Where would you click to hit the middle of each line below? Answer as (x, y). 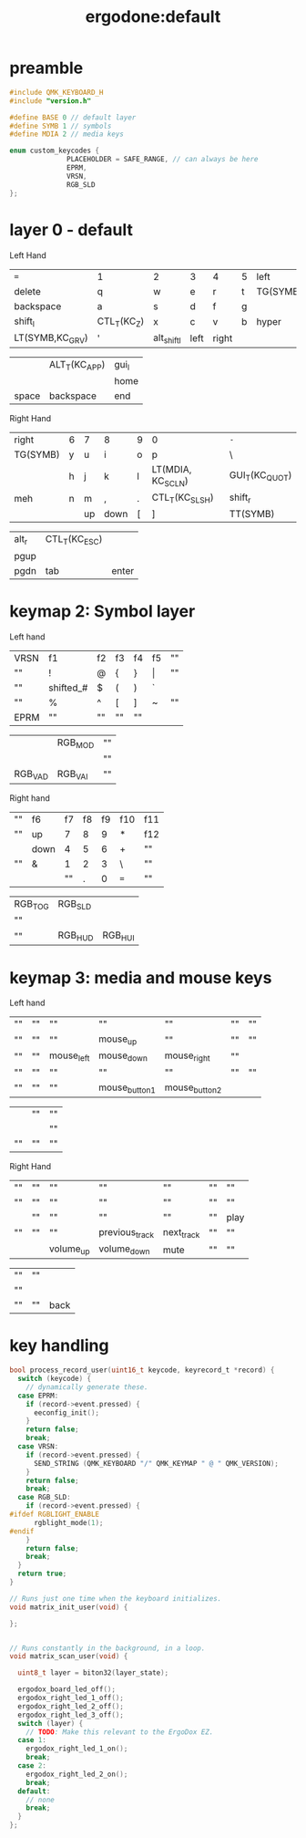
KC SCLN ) (170, 482)
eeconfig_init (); (66, 1412)
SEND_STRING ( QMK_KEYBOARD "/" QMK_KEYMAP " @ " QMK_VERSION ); (156, 1463)
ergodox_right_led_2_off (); (71, 1706)
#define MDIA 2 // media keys (67, 134)
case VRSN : (38, 1447)
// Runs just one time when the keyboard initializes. (116, 1598)
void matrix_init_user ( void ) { (69, 1607)
